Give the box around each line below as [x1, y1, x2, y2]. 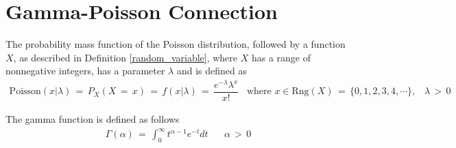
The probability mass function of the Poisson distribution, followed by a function [5, 37, 346, 51]
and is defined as [176, 63, 247, 78]
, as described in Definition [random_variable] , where [13, 50, 238, 64]
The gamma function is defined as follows [5, 112, 180, 126]
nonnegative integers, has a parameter [5, 63, 165, 78]
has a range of [251, 50, 311, 64]
